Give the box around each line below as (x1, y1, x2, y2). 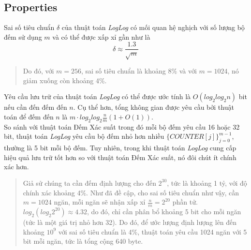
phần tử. (172, 197, 198, 207)
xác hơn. (4, 162, 29, 172)
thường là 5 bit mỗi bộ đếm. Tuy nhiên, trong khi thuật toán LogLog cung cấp (4, 143, 236, 153)
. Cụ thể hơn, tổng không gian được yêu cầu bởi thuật (73, 102, 234, 112)
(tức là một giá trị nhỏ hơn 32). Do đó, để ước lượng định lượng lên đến (23, 217, 237, 227)
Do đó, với (23, 66, 54, 76)
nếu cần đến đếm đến (4, 102, 67, 112)
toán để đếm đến (4, 112, 54, 121)
